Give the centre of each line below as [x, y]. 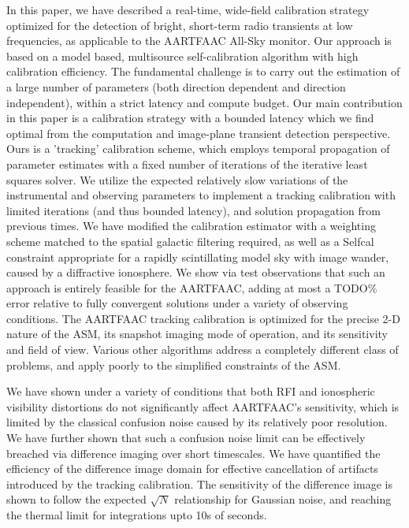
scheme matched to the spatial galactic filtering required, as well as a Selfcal [190, 241]
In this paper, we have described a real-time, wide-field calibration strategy [188, 9]
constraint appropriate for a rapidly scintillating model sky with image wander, [198, 257]
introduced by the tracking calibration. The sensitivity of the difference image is [199, 483]
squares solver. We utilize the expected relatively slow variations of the [177, 179]
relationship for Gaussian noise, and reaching [283, 499]
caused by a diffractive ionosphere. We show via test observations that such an [196, 272]
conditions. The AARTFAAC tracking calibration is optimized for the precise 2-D [203, 318]
